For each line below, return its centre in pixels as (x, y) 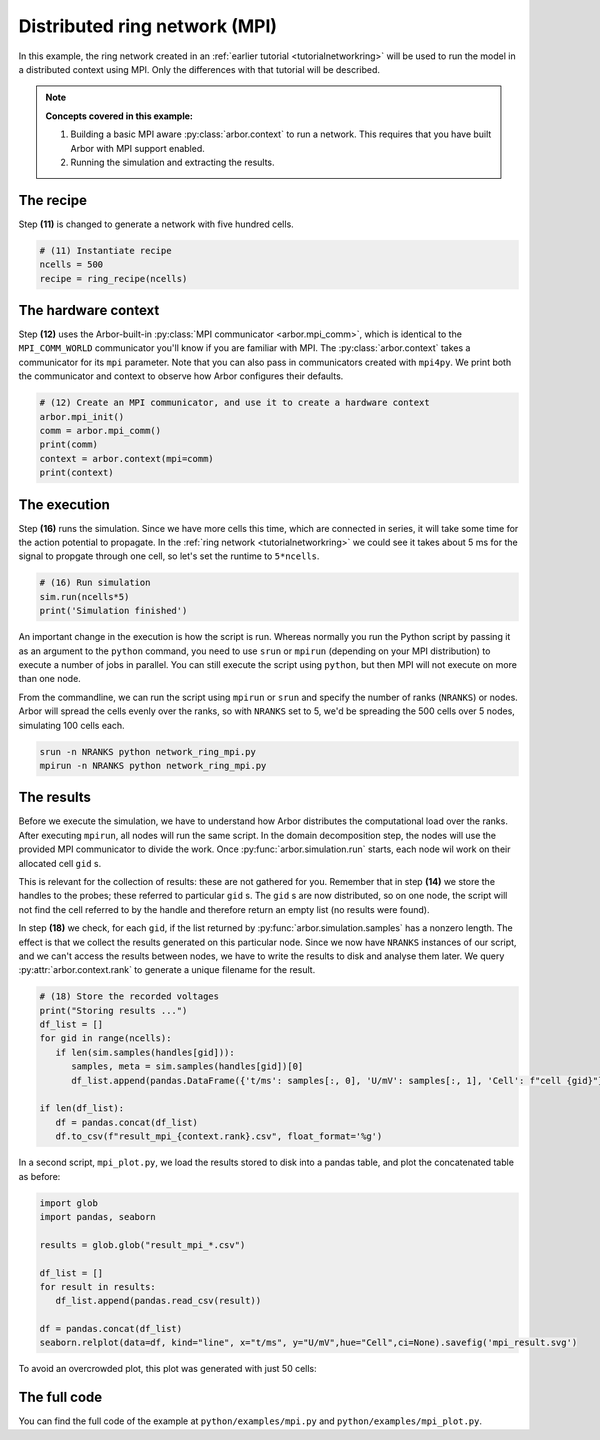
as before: (39, 1176)
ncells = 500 (71, 264)
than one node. (50, 679)
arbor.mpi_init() (82, 416)
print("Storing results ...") (113, 1010)
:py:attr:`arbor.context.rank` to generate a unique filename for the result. (167, 970)
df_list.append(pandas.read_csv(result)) (158, 1301)
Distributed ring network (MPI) (148, 26)
